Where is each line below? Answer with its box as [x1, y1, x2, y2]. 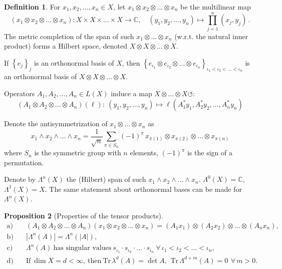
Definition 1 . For [4, 2, 61, 12]
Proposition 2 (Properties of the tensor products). [4, 210, 163, 221]
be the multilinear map [180, 2, 251, 12]
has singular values [53, 244, 112, 252]
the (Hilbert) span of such [66, 174, 146, 184]
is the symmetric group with [34, 147, 121, 158]
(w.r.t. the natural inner [174, 31, 248, 41]
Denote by [4, 174, 36, 184]
